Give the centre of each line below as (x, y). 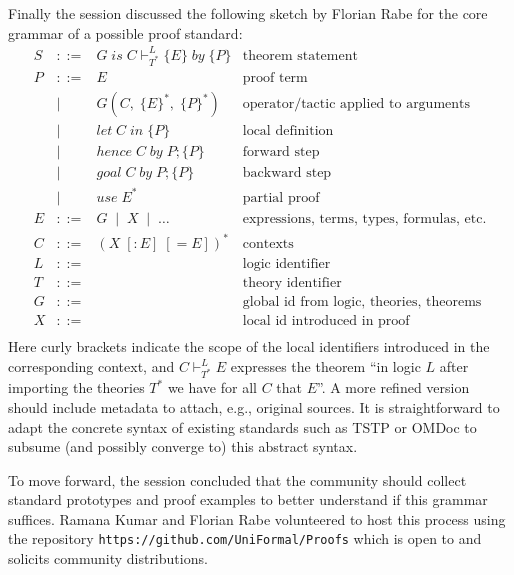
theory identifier (292, 283)
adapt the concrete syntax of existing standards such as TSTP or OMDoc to (242, 426)
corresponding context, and (91, 366)
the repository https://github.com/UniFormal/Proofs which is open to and (245, 538)
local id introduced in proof (326, 321)
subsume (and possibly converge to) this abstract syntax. (183, 446)
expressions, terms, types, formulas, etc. (364, 218)
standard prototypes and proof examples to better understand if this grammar (248, 499)
